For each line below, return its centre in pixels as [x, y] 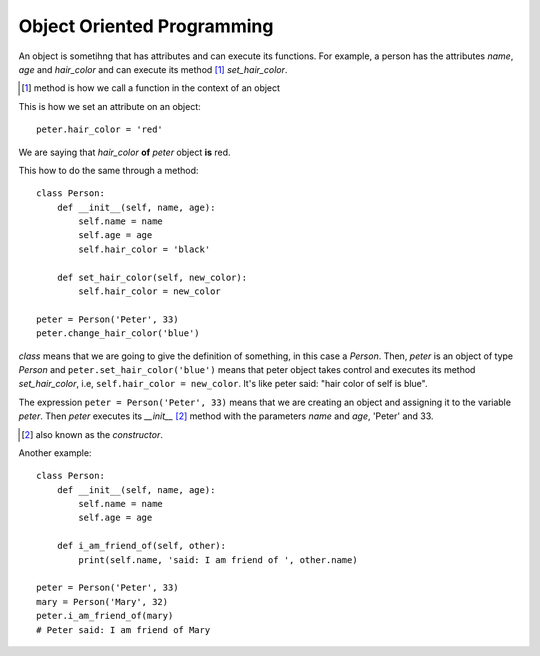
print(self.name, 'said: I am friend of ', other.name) [218, 559]
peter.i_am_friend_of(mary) [105, 616]
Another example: [55, 452]
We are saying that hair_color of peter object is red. [124, 152]
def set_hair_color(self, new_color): [152, 277]
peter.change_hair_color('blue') [118, 333]
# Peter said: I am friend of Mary [123, 629]
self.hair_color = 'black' [144, 249]
